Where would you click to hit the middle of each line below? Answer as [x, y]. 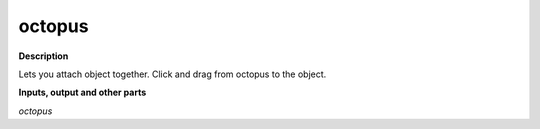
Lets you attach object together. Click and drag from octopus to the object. [172, 74]
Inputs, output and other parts [82, 92]
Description [43, 56]
